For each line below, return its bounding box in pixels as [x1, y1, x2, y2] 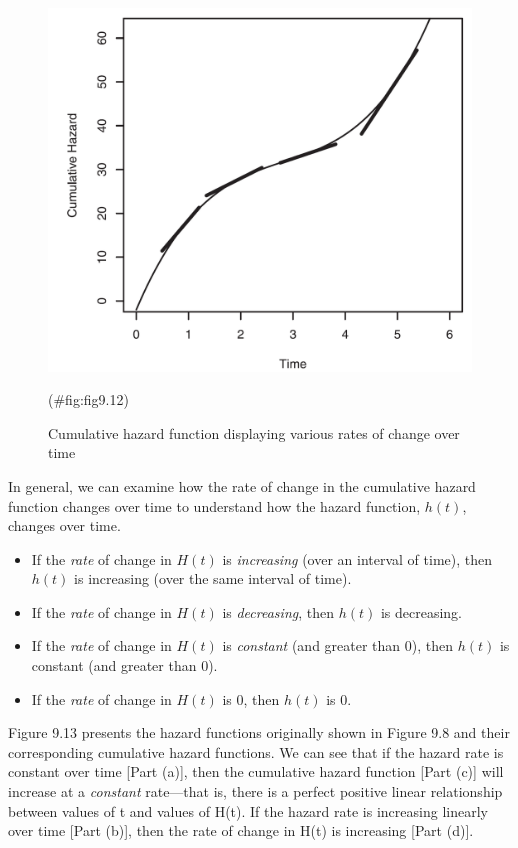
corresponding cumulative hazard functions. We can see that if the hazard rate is [8, 741, 504, 762]
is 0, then [222, 688, 280, 709]
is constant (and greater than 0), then [222, 635, 454, 656]
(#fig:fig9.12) [48, 389, 129, 410]
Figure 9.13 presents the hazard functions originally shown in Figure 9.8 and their [8, 722, 510, 743]
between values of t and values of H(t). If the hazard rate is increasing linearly [8, 800, 488, 821]
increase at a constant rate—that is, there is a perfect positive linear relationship [8, 781, 503, 802]
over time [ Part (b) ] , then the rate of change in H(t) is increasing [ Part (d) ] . [8, 820, 474, 841]
